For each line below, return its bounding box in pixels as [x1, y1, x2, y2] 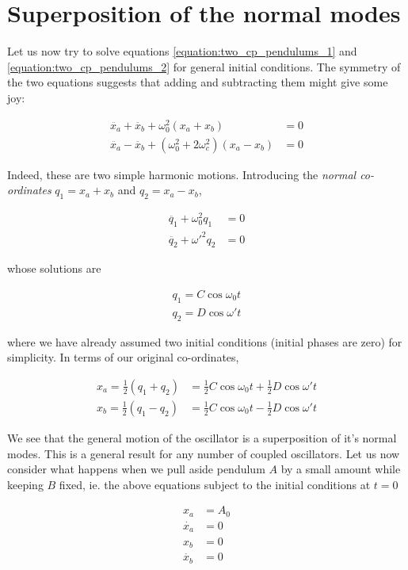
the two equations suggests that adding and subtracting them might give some [7, 74, 388, 90]
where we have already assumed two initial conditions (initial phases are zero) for [7, 333, 402, 350]
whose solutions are [7, 260, 101, 277]
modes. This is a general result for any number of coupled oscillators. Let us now [7, 445, 400, 461]
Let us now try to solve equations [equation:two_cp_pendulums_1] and [7, 43, 357, 59]
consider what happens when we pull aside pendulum [7, 461, 265, 477]
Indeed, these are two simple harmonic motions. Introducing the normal [7, 166, 357, 182]
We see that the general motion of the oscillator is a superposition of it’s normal [7, 429, 397, 446]
